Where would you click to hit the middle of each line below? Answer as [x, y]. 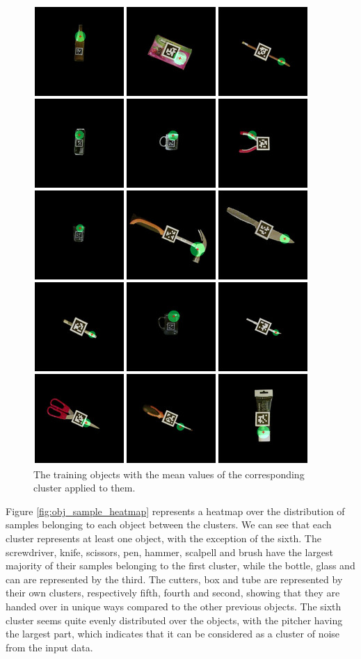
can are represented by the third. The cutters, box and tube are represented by [174, 579]
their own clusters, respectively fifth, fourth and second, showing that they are [173, 593]
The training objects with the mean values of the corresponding [169, 474]
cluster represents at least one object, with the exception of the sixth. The [163, 538]
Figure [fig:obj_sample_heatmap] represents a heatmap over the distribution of [175, 511]
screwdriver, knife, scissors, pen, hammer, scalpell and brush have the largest [170, 552]
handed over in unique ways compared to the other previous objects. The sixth [174, 606]
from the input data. [49, 647]
